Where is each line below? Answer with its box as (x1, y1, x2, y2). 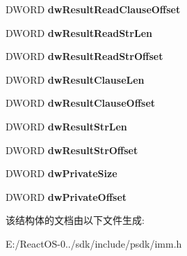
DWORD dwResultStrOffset (6, 142, 138, 157)
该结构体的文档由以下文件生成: (6, 213, 145, 227)
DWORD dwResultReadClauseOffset (6, 2, 181, 16)
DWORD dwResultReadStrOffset (6, 49, 163, 63)
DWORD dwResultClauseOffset (6, 96, 156, 110)
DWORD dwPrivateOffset (6, 189, 127, 204)
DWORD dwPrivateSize (6, 166, 117, 181)
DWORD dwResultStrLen (6, 119, 127, 133)
